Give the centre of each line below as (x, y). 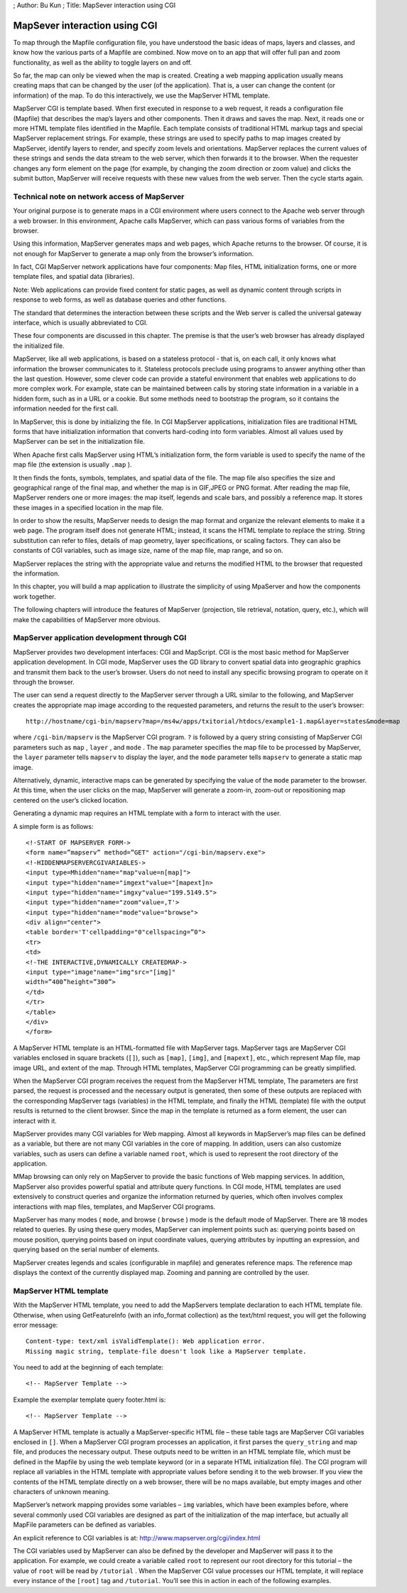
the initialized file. (39, 346)
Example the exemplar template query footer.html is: (89, 1399)
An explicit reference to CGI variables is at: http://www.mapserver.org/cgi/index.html (137, 1538)
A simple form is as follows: (53, 826)
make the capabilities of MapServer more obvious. (87, 620)
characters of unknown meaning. (61, 1491)
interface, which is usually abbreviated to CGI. (81, 323)
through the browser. (44, 682)
